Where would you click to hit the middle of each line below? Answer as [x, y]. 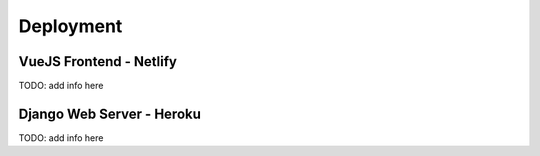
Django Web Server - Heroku [110, 113]
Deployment [70, 26]
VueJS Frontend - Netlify [97, 61]
